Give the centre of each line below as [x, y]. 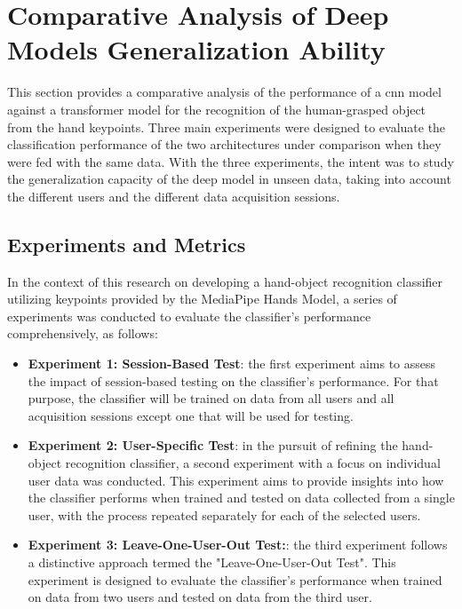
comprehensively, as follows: [83, 333]
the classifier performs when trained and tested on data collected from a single [241, 498]
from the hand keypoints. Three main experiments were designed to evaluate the [227, 127]
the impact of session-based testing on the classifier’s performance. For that [233, 380]
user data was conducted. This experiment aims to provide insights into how [236, 480]
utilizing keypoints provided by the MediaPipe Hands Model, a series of [202, 299]
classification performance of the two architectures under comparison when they [224, 144]
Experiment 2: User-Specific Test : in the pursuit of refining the [213, 445]
